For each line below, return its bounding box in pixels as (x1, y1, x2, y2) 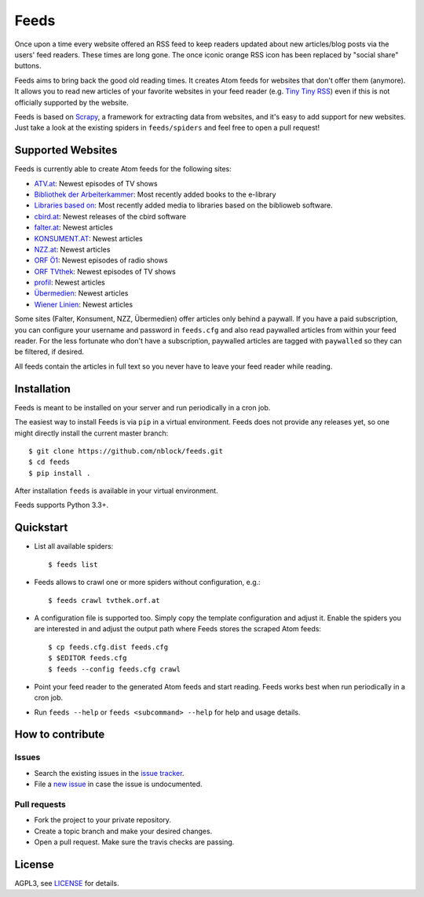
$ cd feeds (28, 458, 71, 467)
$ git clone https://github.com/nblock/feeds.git (28, 447, 224, 455)
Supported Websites (14, 144, 118, 157)
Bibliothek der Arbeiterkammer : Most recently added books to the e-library (34, 189, 276, 199)
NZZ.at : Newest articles (34, 244, 111, 254)
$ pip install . (28, 469, 91, 477)
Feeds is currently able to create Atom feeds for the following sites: (14, 164, 232, 174)
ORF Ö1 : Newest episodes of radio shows (34, 255, 168, 265)
